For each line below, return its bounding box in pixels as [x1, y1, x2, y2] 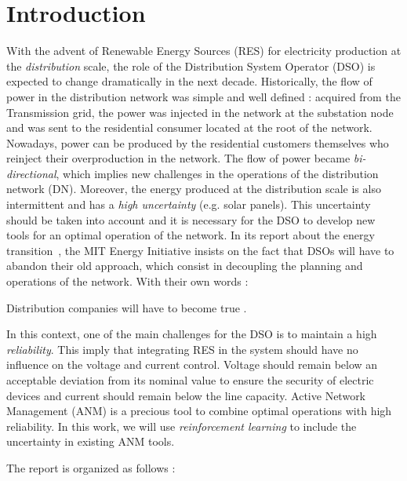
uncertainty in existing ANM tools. [6, 433, 175, 450]
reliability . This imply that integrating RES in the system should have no [6, 341, 358, 357]
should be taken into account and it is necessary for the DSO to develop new [6, 211, 376, 228]
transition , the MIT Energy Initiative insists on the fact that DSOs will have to [6, 242, 394, 258]
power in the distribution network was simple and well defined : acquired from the [6, 88, 401, 104]
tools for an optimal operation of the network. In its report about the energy [6, 227, 375, 243]
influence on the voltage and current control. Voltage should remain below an [6, 356, 378, 373]
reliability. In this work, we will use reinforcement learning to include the [6, 417, 357, 434]
